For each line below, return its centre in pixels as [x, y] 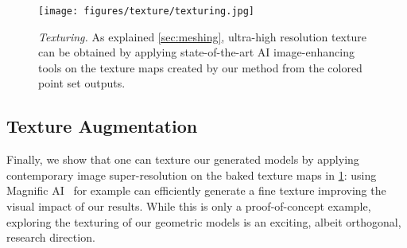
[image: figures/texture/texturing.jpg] [147, 11]
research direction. [51, 237]
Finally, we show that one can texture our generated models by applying [183, 159]
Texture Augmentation [102, 126]
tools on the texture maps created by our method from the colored [200, 67]
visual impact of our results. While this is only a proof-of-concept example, [189, 206]
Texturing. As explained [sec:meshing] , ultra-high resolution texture [202, 36]
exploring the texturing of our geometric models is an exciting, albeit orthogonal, [204, 221]
